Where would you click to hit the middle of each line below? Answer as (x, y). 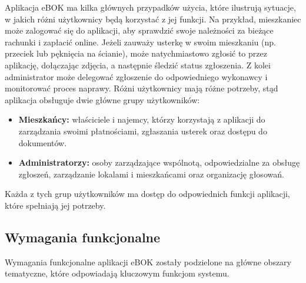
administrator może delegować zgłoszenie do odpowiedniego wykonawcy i (136, 76)
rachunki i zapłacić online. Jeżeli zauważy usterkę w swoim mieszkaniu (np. (140, 42)
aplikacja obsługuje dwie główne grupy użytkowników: (102, 99)
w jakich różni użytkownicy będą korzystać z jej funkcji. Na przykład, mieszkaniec (153, 19)
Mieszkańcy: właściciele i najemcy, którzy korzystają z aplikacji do (142, 119)
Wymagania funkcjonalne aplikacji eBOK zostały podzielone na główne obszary (148, 261)
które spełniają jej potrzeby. (55, 205)
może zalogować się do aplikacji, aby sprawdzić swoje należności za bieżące (139, 30)
